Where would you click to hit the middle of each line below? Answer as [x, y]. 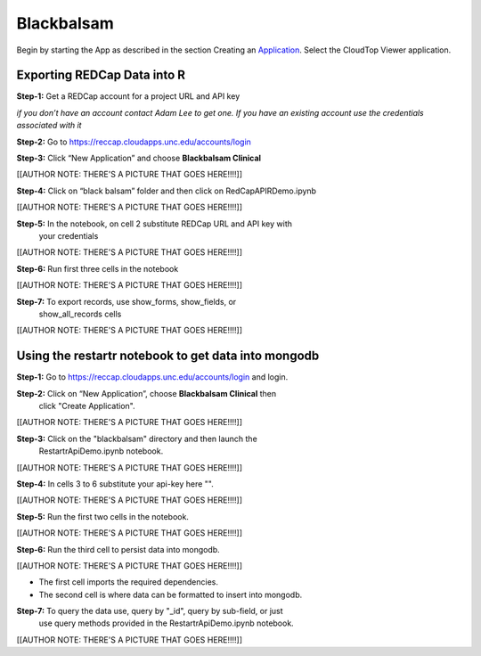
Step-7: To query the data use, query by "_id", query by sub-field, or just [150, 611]
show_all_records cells [80, 314]
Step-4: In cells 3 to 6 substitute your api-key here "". [115, 484]
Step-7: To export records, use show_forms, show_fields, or [126, 301]
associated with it [49, 126]
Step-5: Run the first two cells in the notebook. [102, 516]
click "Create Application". [87, 406]
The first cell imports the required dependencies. [128, 582]
